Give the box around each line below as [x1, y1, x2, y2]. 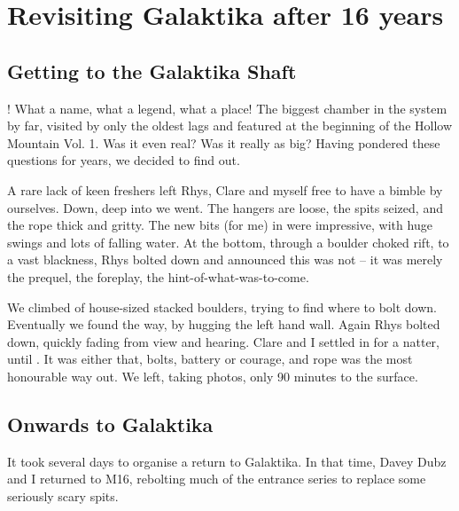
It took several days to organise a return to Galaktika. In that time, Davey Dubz [7, 452, 447, 470]
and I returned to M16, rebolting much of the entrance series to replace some [7, 469, 426, 488]
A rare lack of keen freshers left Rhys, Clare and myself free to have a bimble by [7, 180, 443, 199]
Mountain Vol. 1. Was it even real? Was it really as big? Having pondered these [7, 133, 440, 152]
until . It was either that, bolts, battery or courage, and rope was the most [7, 350, 413, 368]
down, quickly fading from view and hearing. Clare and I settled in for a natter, [7, 332, 440, 350]
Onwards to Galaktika [7, 410, 214, 437]
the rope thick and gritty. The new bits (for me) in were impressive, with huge [7, 216, 432, 234]
